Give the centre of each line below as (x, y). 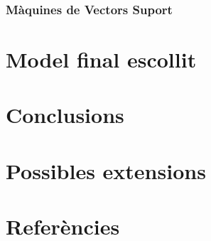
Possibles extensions (106, 170)
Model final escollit (101, 59)
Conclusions (65, 115)
